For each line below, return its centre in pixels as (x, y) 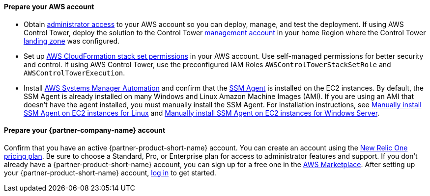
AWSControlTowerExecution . (74, 73)
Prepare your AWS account (49, 7)
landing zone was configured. (72, 41)
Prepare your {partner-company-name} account (85, 130)
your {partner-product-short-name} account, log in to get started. (110, 172)
